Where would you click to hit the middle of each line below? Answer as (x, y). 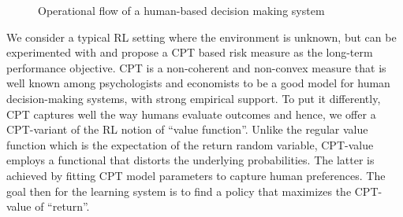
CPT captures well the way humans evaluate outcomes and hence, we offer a (191, 114)
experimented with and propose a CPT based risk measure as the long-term (190, 52)
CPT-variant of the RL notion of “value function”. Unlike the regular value (187, 129)
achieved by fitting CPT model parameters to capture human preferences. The (196, 175)
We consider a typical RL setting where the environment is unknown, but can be (201, 37)
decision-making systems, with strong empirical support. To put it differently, (194, 98)
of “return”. (62, 206)
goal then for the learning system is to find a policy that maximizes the (179, 191)
